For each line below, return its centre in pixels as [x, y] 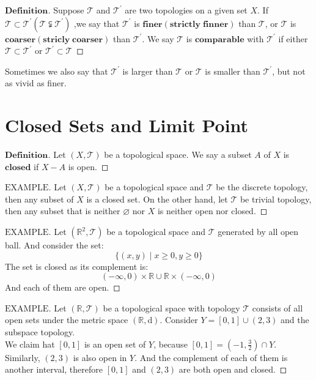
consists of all [277, 307]
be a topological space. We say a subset [178, 155]
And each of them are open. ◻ [63, 287]
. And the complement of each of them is [211, 357]
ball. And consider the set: [54, 245]
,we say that [97, 23]
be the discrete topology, [262, 187]
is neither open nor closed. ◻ [212, 211]
